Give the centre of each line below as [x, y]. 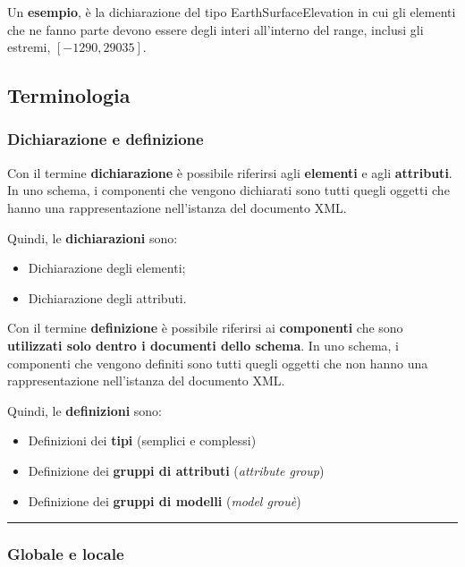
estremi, [29, 47]
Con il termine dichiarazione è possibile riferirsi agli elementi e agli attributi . [230, 172]
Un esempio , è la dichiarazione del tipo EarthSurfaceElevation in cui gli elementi [232, 12]
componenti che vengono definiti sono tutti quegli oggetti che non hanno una [218, 363]
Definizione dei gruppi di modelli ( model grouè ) [165, 500]
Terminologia [69, 95]
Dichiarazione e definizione [106, 139]
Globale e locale [66, 554]
